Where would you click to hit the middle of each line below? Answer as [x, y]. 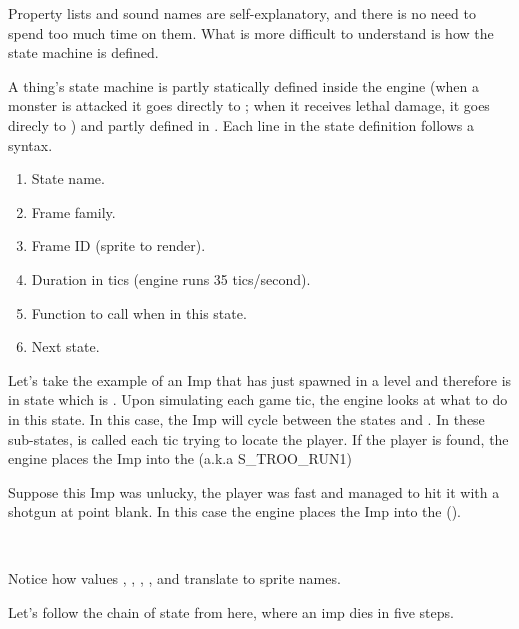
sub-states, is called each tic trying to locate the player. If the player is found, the [258, 438]
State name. [68, 178]
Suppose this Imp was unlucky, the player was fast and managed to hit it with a [254, 491]
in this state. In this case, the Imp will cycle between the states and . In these [246, 418]
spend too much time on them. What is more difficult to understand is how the [251, 32]
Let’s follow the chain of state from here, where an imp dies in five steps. [231, 612]
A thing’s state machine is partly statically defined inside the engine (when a [243, 85]
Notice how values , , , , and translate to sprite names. [174, 578]
